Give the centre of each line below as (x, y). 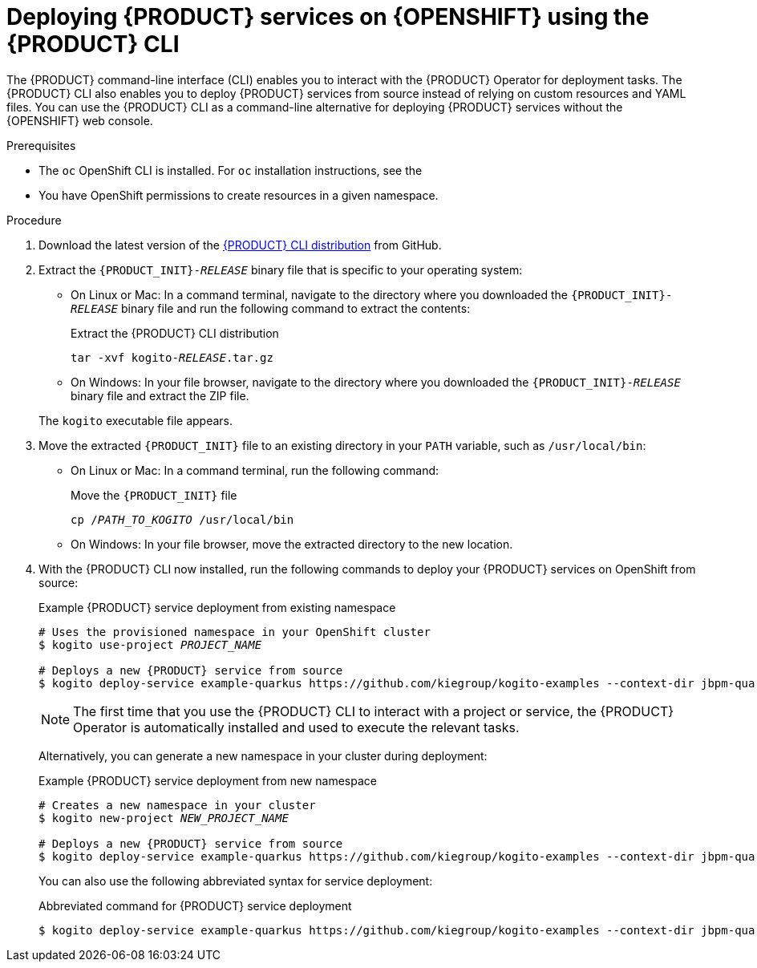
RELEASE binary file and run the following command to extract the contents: (271, 308)
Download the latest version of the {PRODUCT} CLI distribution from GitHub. (240, 245)
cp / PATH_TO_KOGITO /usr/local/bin (182, 519)
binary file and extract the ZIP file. (160, 395)
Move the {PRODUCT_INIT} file (154, 495)
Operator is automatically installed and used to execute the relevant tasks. (296, 727)
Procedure (34, 220)
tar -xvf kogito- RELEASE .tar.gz (172, 357)
